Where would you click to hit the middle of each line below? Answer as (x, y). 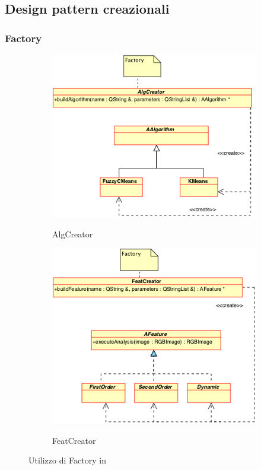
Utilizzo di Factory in (67, 460)
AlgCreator (73, 234)
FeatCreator (74, 440)
